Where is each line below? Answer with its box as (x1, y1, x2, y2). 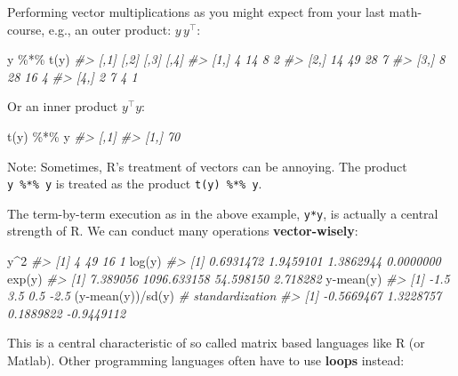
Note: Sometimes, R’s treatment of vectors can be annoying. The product (7, 156, 407, 175)
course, (7, 20, 45, 38)
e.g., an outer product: (48, 20, 172, 38)
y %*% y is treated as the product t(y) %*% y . (7, 174, 262, 193)
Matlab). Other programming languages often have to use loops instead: (7, 351, 405, 370)
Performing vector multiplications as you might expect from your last (7, 3, 385, 20)
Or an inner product (7, 97, 118, 116)
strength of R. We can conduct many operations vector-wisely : (7, 221, 358, 240)
